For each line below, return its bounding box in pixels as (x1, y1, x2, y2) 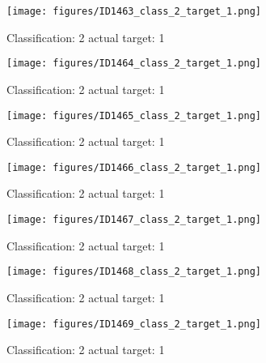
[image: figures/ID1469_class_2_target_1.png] (6, 318, 261, 330)
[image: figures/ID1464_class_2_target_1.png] (6, 58, 261, 70)
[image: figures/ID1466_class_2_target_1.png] (6, 161, 261, 173)
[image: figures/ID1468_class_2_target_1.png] (6, 266, 261, 278)
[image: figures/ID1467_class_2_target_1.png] (6, 214, 261, 225)
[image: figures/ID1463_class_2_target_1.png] (6, 6, 261, 17)
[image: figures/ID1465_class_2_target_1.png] (6, 109, 261, 122)
